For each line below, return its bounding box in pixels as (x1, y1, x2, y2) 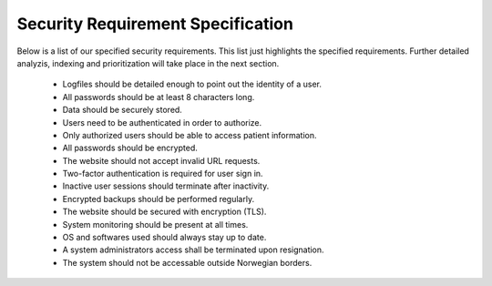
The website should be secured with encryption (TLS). (62, 206, 267, 218)
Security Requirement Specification (16, 14, 293, 34)
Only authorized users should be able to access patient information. (62, 129, 318, 140)
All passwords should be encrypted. (62, 142, 198, 154)
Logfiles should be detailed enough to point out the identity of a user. (62, 78, 323, 90)
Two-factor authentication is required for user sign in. (62, 169, 263, 179)
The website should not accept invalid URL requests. (62, 155, 261, 166)
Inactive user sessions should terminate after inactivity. (62, 180, 270, 191)
